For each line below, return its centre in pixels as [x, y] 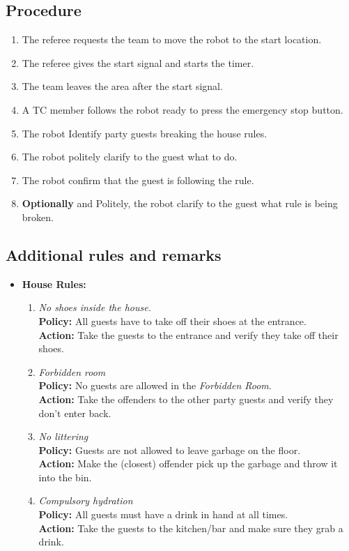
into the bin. [65, 477]
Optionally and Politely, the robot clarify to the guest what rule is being [180, 203]
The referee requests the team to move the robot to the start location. [172, 39]
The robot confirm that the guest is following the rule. [138, 180]
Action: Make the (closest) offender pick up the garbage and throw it [188, 463]
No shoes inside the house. [95, 307]
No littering [63, 436]
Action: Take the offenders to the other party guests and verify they [186, 399]
